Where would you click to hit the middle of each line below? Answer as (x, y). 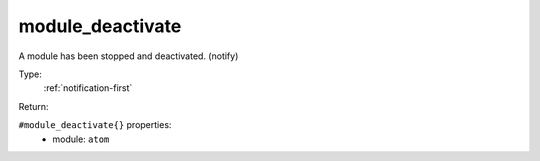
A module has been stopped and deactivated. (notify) (128, 56)
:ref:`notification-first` (88, 88)
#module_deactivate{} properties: (95, 125)
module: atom (81, 139)
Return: (33, 106)
